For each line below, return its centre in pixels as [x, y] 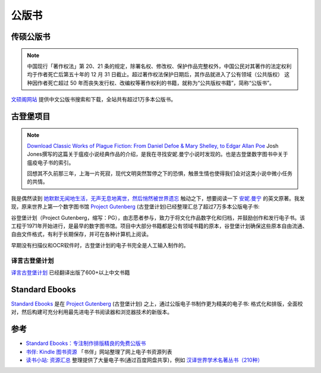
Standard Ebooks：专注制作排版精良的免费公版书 [86, 343]
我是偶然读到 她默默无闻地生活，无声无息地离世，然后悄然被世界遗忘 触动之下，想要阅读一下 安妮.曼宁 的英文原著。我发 [158, 198]
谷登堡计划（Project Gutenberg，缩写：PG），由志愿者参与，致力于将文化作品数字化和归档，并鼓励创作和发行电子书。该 [158, 217]
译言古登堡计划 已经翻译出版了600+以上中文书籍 [70, 272]
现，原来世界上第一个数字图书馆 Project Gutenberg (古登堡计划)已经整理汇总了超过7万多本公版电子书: [135, 207]
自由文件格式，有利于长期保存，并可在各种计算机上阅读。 [81, 234]
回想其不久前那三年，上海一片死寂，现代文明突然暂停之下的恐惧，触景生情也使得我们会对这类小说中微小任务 [160, 173]
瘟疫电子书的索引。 [51, 162]
